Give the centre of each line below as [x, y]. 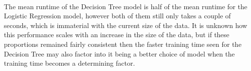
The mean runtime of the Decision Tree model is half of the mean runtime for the [126, 6]
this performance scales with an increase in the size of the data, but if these [117, 35]
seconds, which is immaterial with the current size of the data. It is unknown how [126, 25]
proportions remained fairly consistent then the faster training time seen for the [123, 44]
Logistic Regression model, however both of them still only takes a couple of [117, 16]
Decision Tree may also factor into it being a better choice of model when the [119, 53]
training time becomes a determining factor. [70, 63]
